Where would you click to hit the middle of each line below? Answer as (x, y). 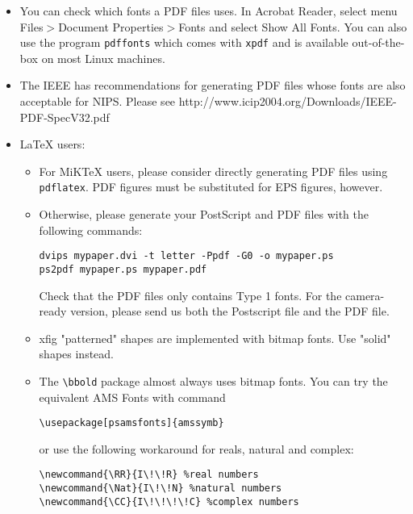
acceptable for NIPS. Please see (98, 101)
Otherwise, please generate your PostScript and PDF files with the (204, 214)
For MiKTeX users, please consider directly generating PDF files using (213, 171)
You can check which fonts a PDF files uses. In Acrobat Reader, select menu (209, 10)
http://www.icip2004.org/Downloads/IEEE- (288, 101)
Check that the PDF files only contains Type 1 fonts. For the (190, 295)
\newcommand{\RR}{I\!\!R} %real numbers (149, 475)
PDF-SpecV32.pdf (65, 117)
